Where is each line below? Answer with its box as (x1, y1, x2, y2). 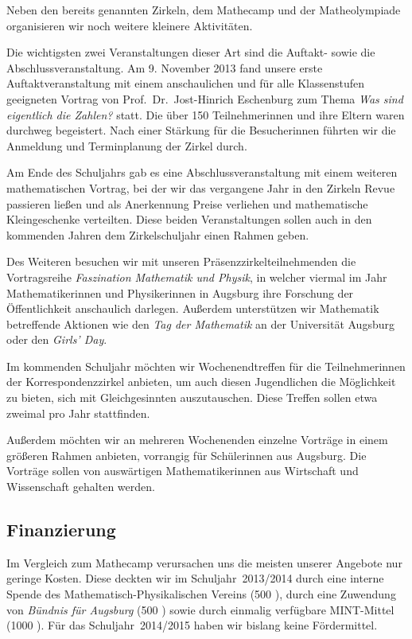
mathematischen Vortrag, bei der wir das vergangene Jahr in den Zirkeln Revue (6, 179, 395, 196)
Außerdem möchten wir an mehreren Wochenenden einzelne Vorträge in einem (6, 431, 388, 448)
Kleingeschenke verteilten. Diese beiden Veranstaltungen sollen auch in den (6, 211, 372, 228)
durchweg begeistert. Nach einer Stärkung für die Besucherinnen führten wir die (6, 122, 396, 138)
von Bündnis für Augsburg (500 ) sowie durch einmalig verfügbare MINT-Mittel (6, 601, 395, 618)
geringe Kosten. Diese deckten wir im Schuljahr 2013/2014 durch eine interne (6, 570, 384, 586)
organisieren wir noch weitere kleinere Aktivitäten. (6, 17, 253, 33)
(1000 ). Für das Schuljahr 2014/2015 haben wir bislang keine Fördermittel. (6, 617, 378, 633)
